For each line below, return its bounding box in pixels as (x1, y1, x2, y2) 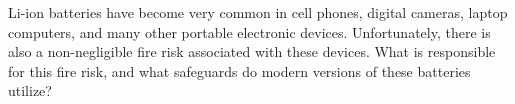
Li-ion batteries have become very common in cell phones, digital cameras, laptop (8, 2, 508, 22)
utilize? (8, 80, 52, 101)
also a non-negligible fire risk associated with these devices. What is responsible (8, 41, 496, 62)
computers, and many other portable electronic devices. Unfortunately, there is (8, 21, 491, 42)
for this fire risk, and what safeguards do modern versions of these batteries (8, 60, 471, 81)
